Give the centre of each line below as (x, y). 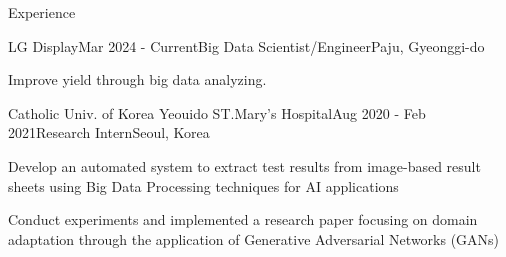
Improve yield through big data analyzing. (137, 79)
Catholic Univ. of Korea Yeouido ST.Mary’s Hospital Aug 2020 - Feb (217, 112)
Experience (42, 12)
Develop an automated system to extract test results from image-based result (244, 165)
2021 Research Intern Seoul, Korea (109, 132)
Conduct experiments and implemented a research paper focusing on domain (243, 219)
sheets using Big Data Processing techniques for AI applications (203, 185)
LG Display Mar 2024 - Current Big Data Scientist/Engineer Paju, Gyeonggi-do (246, 45)
